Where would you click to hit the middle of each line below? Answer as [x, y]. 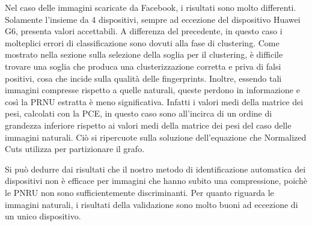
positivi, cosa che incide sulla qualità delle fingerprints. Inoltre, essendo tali [143, 78]
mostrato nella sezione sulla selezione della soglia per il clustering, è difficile [144, 54]
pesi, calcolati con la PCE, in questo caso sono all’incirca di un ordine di [139, 113]
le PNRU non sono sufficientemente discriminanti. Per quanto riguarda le [139, 192]
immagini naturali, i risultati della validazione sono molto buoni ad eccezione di [151, 204]
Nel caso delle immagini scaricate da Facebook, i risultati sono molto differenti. [151, 7]
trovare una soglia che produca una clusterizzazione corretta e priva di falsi [143, 66]
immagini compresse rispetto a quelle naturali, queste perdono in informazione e [152, 90]
